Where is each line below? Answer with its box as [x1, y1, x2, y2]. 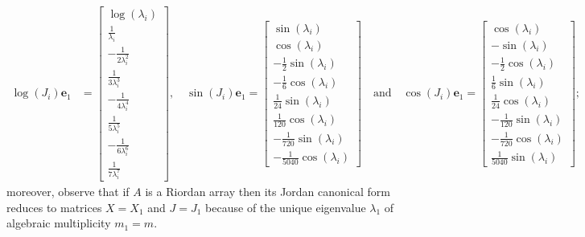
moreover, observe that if [6, 182, 130, 199]
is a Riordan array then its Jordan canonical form [145, 182, 390, 199]
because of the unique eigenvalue [205, 198, 366, 215]
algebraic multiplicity [6, 215, 111, 231]
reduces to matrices [6, 198, 102, 215]
